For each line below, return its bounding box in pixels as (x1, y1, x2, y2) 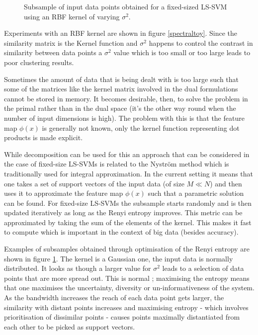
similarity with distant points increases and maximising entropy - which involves (4, 302, 249, 312)
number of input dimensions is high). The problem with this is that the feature (4, 112, 245, 123)
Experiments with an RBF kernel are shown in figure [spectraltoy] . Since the (4, 28, 238, 38)
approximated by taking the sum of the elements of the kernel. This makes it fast (4, 217, 252, 227)
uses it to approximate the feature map (4, 188, 123, 198)
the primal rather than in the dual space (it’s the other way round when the (4, 103, 236, 113)
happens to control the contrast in (149, 37, 253, 48)
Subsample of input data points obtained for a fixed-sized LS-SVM (24, 1, 227, 11)
